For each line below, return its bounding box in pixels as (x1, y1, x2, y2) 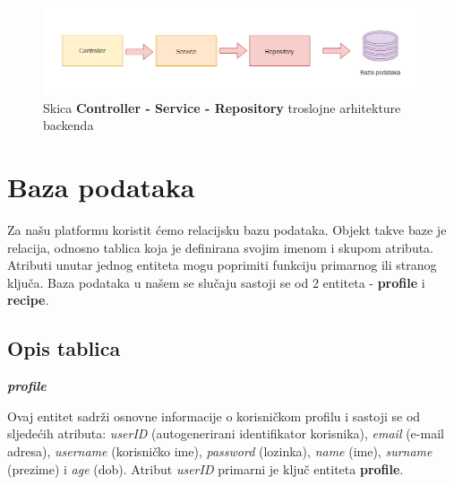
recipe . (7, 290, 49, 309)
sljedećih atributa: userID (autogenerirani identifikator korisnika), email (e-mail (7, 424, 444, 443)
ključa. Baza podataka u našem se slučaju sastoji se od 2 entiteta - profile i (7, 273, 425, 291)
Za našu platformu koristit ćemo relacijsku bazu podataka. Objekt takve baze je (7, 221, 447, 239)
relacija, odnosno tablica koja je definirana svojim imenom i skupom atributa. (7, 238, 434, 256)
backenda (43, 116, 94, 134)
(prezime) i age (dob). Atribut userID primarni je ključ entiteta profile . (7, 459, 404, 478)
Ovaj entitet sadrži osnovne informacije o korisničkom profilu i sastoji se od (7, 406, 421, 425)
